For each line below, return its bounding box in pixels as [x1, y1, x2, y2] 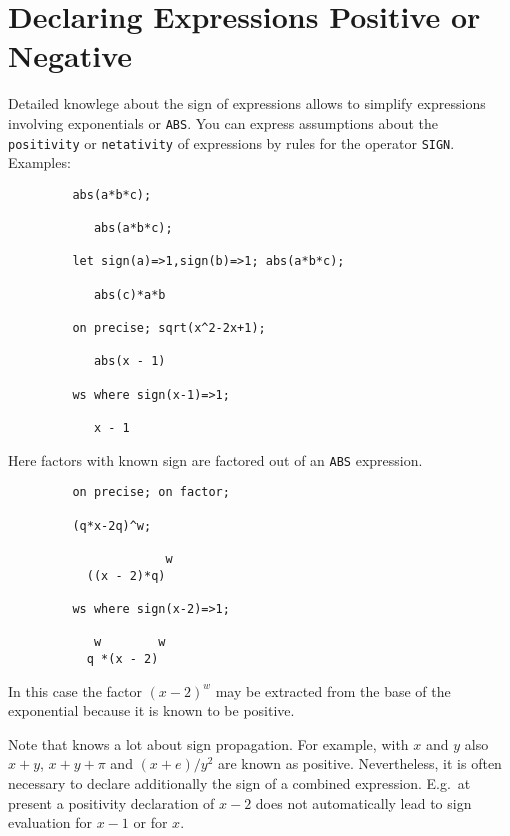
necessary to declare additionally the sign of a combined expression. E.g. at [8, 772, 471, 793]
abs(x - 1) [93, 354, 166, 369]
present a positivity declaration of [8, 792, 215, 813]
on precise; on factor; [72, 485, 230, 500]
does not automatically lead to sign [255, 792, 472, 813]
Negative [8, 35, 133, 76]
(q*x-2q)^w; [72, 518, 152, 533]
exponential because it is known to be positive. [8, 700, 295, 721]
